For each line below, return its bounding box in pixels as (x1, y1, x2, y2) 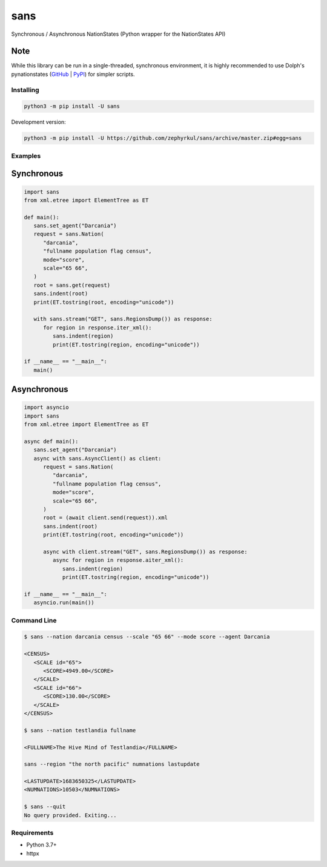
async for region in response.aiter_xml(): (52, 557, 184, 564)
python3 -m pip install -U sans (24, 103, 121, 110)
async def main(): (24, 437, 79, 445)
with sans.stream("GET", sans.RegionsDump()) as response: (33, 315, 213, 323)
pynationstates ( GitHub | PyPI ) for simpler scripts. (11, 70, 136, 78)
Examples (11, 152, 41, 160)
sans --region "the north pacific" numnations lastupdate (24, 761, 200, 767)
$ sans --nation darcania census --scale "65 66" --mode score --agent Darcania (24, 633, 270, 640)
